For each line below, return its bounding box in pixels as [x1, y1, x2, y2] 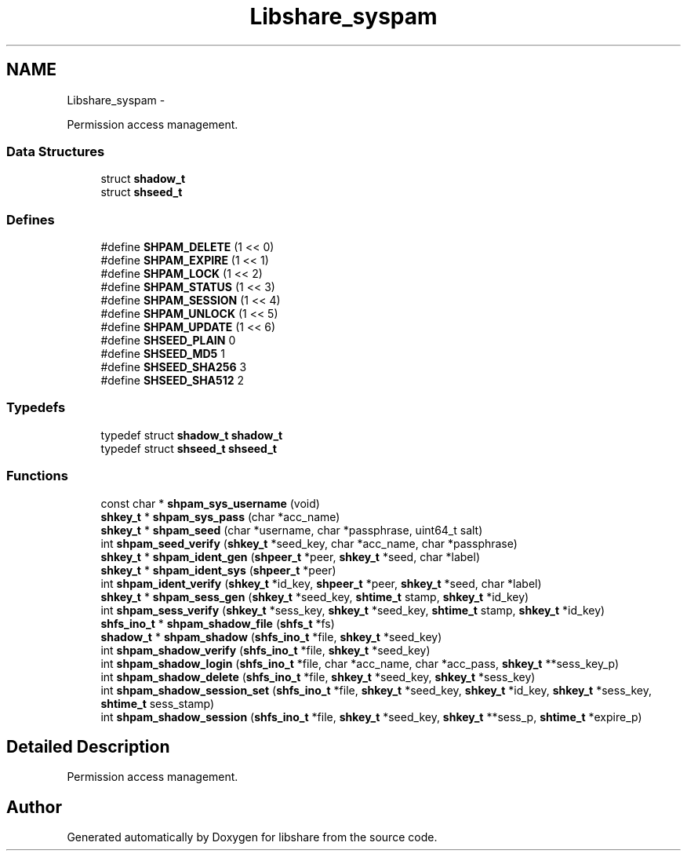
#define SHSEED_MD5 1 [100, 347, 225, 361]
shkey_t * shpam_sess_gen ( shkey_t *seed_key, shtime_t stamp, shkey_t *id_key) [100, 589, 529, 604]
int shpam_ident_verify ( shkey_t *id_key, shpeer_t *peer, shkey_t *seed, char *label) [100, 576, 542, 590]
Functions [6, 468, 68, 484]
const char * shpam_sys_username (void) [100, 496, 320, 510]
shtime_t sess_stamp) [100, 696, 215, 710]
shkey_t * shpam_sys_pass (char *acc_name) [100, 509, 340, 523]
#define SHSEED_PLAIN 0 [100, 334, 236, 348]
